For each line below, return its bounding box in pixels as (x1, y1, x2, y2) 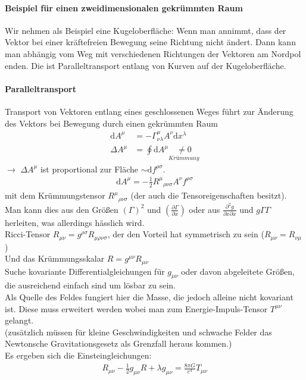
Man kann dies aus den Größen (5, 203, 118, 215)
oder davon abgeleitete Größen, (181, 265, 295, 277)
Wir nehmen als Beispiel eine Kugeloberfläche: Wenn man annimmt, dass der (5, 24, 286, 36)
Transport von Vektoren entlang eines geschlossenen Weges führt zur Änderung (5, 105, 293, 117)
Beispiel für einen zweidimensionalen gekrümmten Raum (5, 1, 243, 14)
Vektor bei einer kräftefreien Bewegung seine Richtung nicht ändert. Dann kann (5, 36, 296, 48)
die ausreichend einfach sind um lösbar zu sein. (5, 279, 176, 291)
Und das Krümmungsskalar (5, 252, 105, 265)
